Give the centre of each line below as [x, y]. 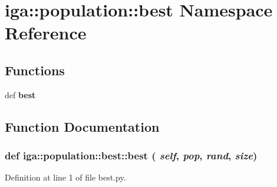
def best [20, 94]
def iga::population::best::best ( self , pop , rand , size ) [131, 156]
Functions [35, 70]
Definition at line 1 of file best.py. [65, 177]
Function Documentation [82, 126]
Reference [46, 33]
